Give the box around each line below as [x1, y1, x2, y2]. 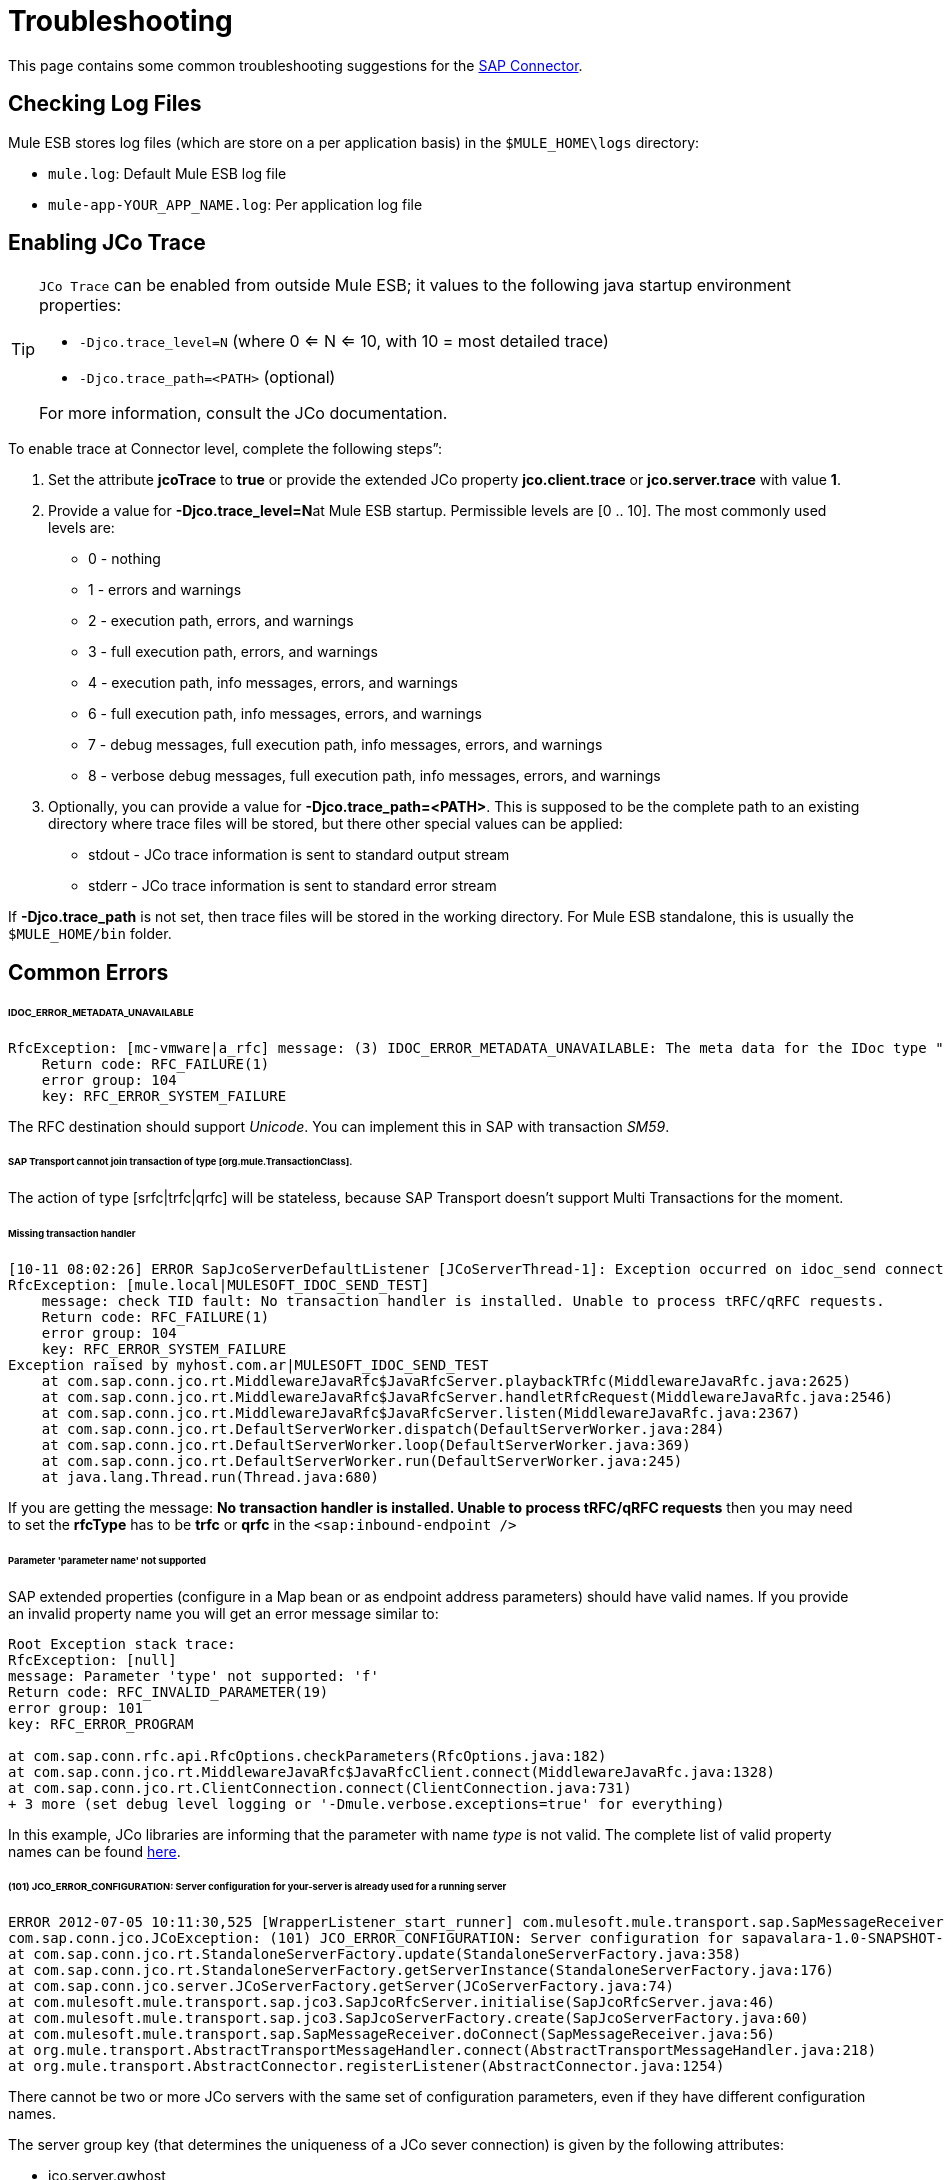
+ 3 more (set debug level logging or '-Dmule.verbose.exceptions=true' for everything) [8, 1795, 725, 1812]
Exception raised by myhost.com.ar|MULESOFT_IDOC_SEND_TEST [8, 1356, 489, 1373]
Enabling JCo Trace [8, 230, 206, 256]
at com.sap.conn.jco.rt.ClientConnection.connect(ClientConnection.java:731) [8, 1779, 632, 1796]
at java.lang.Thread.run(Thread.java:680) [41, 1468, 379, 1485]
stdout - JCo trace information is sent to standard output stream [88, 846, 510, 864]
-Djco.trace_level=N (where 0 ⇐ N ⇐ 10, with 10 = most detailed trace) [79, 331, 609, 352]
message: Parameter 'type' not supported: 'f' [8, 1667, 379, 1684]
